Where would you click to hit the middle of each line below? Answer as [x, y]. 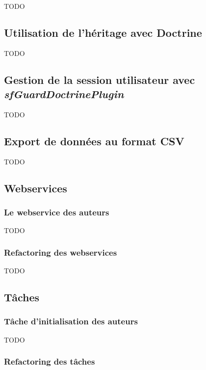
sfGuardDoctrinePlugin [64, 94]
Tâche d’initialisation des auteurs [71, 321]
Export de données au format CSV [94, 141]
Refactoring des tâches [50, 361]
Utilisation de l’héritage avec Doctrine [103, 32]
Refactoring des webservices [61, 252]
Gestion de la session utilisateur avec [100, 79]
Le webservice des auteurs [57, 212]
